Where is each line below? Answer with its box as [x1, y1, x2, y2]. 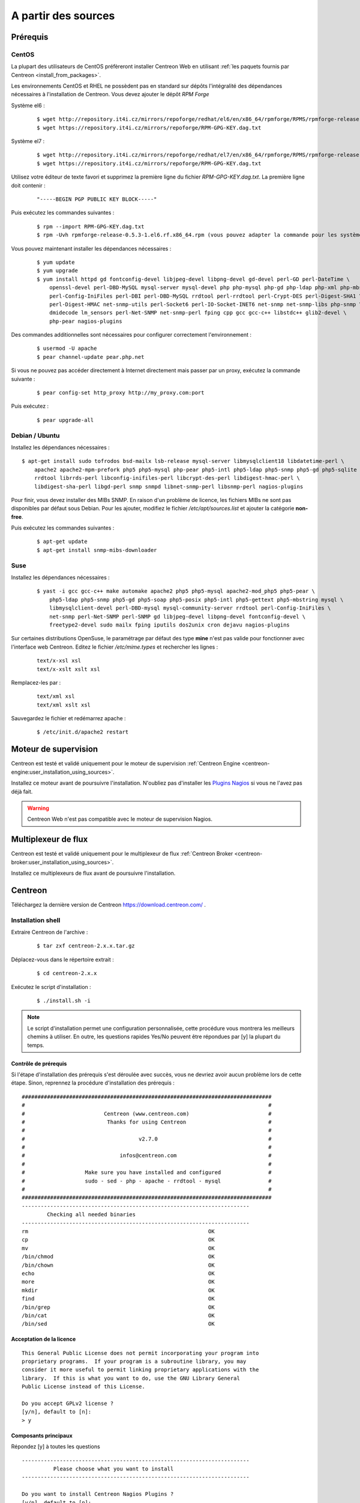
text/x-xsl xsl [37, 657, 82, 664]
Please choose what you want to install [53, 1465, 174, 1472]
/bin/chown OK [22, 1261, 215, 1269]
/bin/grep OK [22, 1303, 215, 1311]
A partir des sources [11, 9, 115, 22]
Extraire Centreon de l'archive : [11, 929, 88, 936]
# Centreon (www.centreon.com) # [22, 1110, 272, 1117]
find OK [22, 1296, 215, 1302]
